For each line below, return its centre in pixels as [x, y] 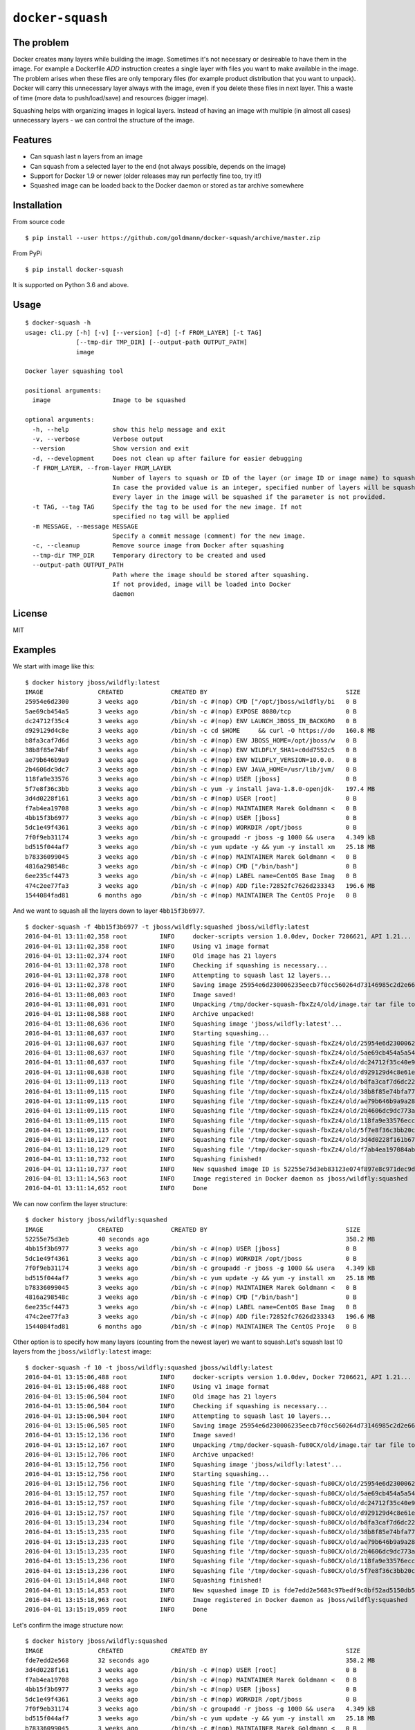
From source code [39, 222]
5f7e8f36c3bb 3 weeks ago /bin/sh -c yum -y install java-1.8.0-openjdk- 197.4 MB [200, 789]
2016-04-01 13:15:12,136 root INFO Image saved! [131, 1435]
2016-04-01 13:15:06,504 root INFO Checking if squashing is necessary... [176, 1406]
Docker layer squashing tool [74, 371]
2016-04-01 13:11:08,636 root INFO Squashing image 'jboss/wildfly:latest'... [184, 1023]
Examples [35, 650]
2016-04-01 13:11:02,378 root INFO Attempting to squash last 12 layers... [178, 975]
